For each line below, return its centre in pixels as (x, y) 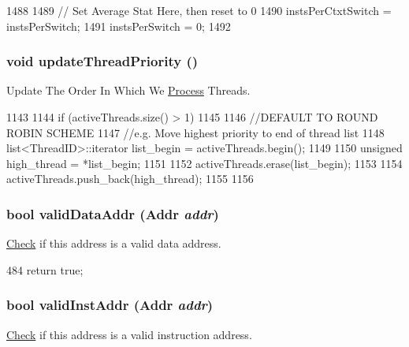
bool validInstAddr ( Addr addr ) (110, 305)
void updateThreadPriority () (102, 61)
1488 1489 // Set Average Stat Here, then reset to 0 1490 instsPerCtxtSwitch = (199, 10)
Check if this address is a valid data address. (114, 243)
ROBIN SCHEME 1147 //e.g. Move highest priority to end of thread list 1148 (195, 132)
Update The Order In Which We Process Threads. (128, 90)
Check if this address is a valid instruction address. (129, 334)
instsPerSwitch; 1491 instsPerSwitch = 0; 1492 (119, 26)
